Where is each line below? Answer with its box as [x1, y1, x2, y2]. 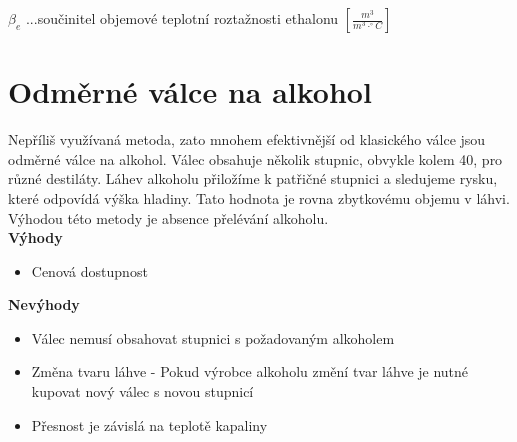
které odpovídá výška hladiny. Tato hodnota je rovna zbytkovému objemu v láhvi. [8, 187, 510, 208]
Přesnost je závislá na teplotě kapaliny [31, 414, 268, 435]
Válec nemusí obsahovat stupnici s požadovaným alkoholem [31, 327, 395, 348]
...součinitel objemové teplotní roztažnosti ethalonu [25, 8, 339, 28]
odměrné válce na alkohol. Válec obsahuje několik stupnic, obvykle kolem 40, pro [8, 148, 503, 169]
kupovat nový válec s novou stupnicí [31, 381, 254, 402]
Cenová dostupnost [31, 260, 148, 281]
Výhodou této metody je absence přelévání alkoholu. [8, 207, 329, 228]
